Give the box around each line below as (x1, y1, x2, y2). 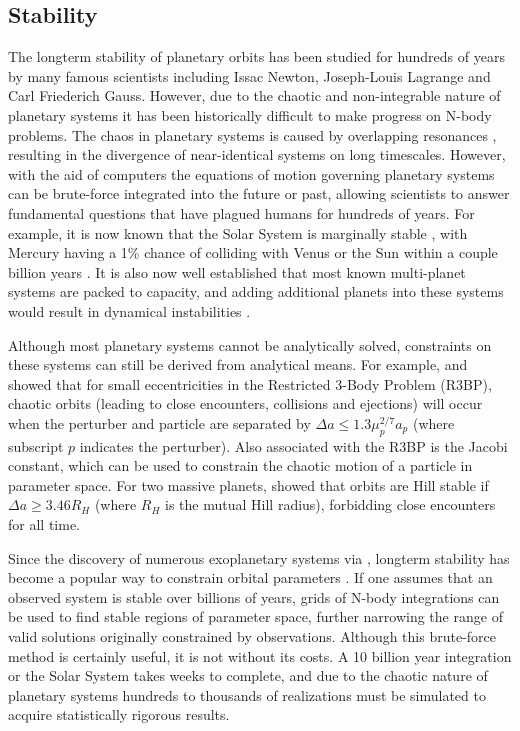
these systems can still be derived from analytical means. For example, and (8, 354, 468, 375)
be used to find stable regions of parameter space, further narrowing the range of (8, 606, 503, 627)
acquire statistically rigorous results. (8, 704, 230, 725)
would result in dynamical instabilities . (8, 300, 251, 321)
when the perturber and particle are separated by (8, 412, 311, 433)
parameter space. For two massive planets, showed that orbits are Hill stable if (8, 474, 489, 495)
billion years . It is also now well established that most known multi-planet (8, 261, 466, 282)
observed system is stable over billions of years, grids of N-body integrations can (8, 586, 500, 607)
